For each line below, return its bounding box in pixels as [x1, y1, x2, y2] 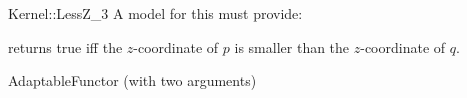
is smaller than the [234, 36, 350, 57]
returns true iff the [8, 36, 123, 57]
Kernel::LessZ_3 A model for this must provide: [8, 3, 303, 23]
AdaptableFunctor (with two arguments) [8, 70, 257, 91]
